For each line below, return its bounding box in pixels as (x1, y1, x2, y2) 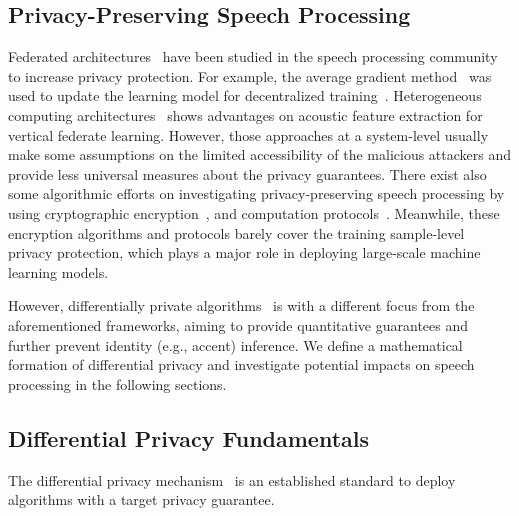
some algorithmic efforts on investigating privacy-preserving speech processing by (8, 183, 505, 204)
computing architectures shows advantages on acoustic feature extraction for (8, 104, 483, 125)
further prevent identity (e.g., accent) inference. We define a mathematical (8, 334, 463, 355)
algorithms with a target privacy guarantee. (8, 489, 275, 510)
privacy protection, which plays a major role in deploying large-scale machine (8, 242, 481, 263)
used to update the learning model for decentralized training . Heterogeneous (8, 85, 482, 106)
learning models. (8, 261, 109, 282)
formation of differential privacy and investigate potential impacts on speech (8, 354, 475, 375)
